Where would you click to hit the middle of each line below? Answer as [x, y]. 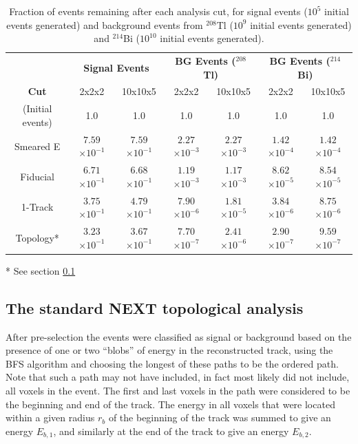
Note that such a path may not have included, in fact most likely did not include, [178, 377]
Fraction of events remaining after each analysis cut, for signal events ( [158, 11]
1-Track [38, 207]
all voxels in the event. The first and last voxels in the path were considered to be [178, 390]
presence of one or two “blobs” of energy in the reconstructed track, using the [169, 350]
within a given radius [50, 417]
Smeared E [37, 146]
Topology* [37, 237]
